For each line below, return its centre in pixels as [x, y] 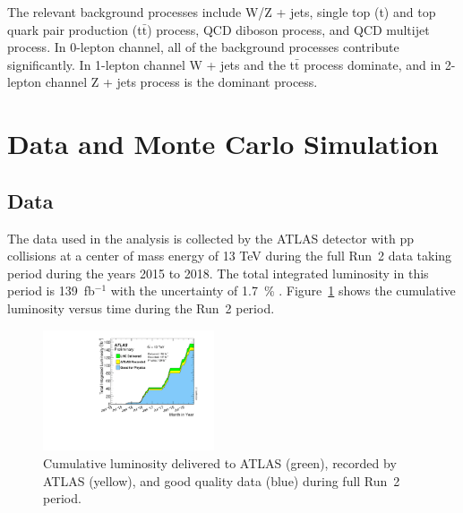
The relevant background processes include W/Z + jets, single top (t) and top [222, 12]
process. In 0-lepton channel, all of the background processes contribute [203, 47]
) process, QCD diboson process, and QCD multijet [288, 29]
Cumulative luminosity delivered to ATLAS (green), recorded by [220, 462]
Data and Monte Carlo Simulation [223, 144]
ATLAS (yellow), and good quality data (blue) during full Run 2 [222, 480]
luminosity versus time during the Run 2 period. [141, 308]
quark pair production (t [75, 29]
